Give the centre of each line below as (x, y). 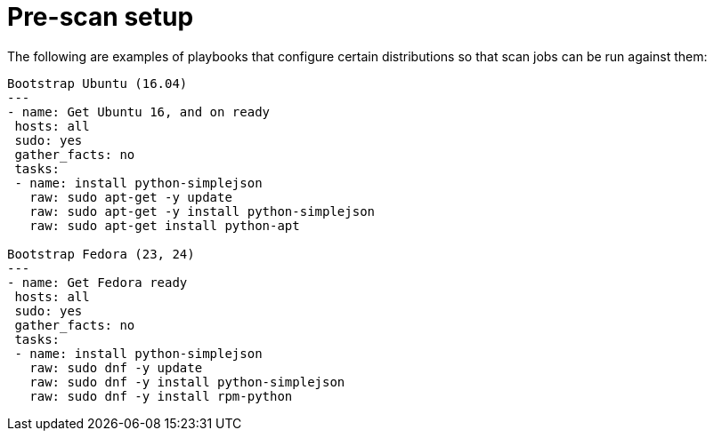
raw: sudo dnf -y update (116, 367)
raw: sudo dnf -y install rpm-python (161, 396)
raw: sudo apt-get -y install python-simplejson (203, 211)
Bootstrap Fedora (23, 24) (101, 254)
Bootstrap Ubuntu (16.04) (97, 83)
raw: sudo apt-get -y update (131, 197)
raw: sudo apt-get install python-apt (165, 225)
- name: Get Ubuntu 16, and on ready (139, 111)
